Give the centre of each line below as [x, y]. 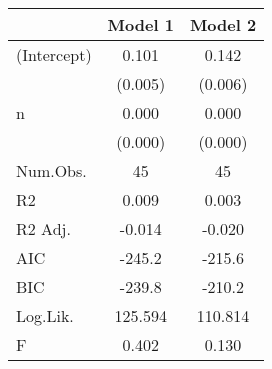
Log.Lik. [45, 315]
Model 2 [223, 24]
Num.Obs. [51, 170]
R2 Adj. [43, 228]
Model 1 [140, 24]
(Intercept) [54, 54]
